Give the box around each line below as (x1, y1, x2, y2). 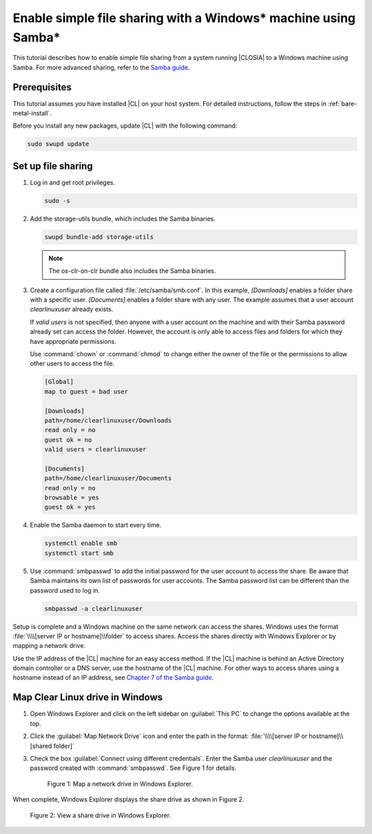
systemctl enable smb (44, 540, 118, 547)
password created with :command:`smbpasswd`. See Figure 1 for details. (30, 764, 237, 772)
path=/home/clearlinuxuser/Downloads (44, 416, 172, 424)
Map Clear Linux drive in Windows (12, 691, 163, 703)
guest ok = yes (44, 503, 96, 511)
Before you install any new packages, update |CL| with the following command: (12, 121, 238, 130)
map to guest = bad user (44, 387, 129, 396)
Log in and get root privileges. (30, 178, 116, 186)
